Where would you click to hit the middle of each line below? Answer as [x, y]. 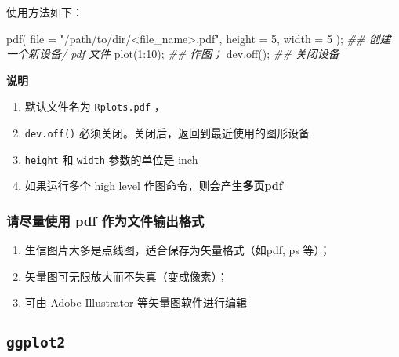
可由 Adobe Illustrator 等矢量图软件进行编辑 [136, 302]
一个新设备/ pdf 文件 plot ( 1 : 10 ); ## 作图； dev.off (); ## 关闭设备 [173, 54]
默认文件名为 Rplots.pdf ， [95, 106]
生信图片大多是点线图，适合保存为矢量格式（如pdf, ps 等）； [178, 250]
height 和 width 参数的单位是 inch [111, 159]
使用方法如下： [45, 12]
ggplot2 [36, 343]
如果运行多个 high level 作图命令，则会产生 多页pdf [154, 186]
